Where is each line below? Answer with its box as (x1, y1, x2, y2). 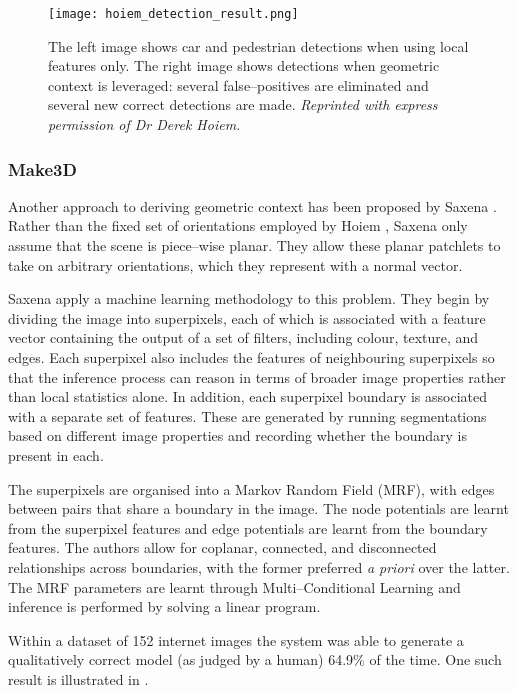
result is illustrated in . (8, 668, 149, 689)
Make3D (8, 156, 77, 181)
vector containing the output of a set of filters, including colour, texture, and (8, 327, 479, 348)
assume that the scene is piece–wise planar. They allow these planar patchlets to (8, 235, 501, 256)
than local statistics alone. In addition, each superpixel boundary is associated (8, 386, 487, 407)
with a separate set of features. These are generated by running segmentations (8, 405, 487, 426)
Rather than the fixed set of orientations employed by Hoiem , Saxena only (8, 215, 468, 236)
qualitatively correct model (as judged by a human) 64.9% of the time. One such (8, 649, 502, 670)
